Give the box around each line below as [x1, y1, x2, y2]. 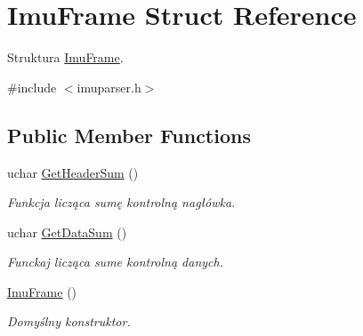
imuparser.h [77, 77, 141, 96]
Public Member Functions [7, 121, 251, 148]
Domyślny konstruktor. [7, 312, 131, 331]
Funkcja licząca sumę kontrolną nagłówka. [7, 193, 236, 212]
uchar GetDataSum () [7, 222, 127, 241]
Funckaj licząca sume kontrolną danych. [7, 252, 223, 271]
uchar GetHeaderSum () [7, 163, 139, 181]
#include [7, 77, 57, 96]
